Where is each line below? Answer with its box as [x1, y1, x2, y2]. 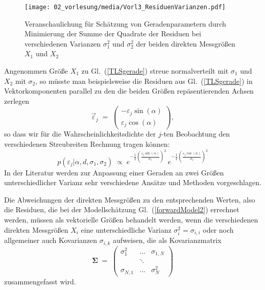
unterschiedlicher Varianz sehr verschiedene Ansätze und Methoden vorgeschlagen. [4, 177, 261, 188]
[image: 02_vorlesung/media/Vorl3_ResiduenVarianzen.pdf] [25, 4, 226, 11]
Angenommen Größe [4, 65, 68, 76]
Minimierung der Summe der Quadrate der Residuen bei [25, 28, 201, 39]
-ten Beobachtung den [161, 128, 230, 139]
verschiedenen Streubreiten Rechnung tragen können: [4, 139, 170, 149]
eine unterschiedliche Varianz [81, 224, 172, 235]
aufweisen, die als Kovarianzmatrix [113, 235, 222, 246]
